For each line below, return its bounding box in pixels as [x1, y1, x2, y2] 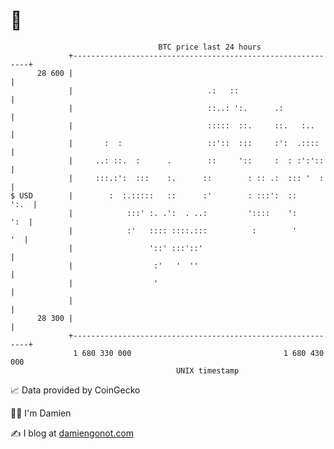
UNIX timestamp [175, 365, 240, 376]
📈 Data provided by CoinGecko [10, 384, 141, 396]
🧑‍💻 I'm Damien [10, 407, 72, 419]
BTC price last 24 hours [158, 42, 262, 52]
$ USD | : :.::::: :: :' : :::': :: [10, 190, 298, 201]
